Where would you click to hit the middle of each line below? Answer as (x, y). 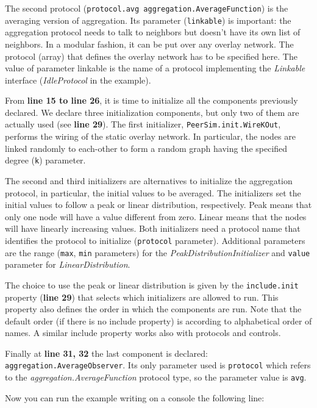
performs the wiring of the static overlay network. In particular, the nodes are (150, 136)
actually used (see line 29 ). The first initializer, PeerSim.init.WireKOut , (143, 124)
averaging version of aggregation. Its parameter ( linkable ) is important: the (148, 20)
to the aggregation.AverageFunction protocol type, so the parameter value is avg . (156, 377)
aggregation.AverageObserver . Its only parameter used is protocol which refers (158, 365)
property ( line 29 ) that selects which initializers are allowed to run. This (142, 297)
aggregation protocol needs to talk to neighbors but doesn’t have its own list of (153, 32)
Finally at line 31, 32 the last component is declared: (106, 353)
